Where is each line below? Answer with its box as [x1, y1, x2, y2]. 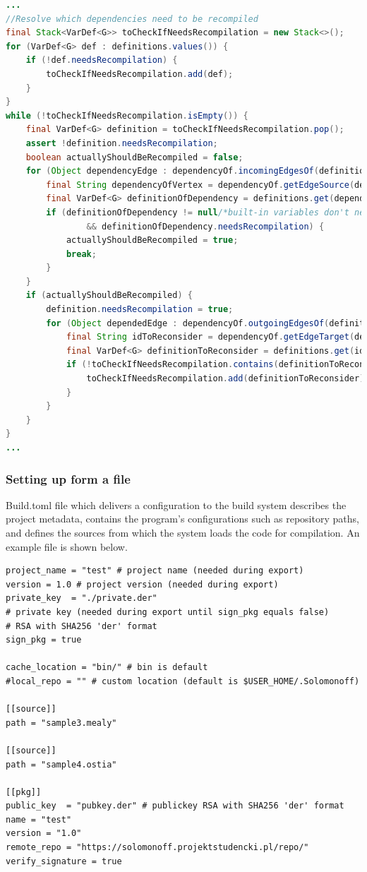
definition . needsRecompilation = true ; [46, 304, 234, 315]
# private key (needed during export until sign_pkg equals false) [6, 607, 330, 617]
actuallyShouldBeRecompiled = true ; [66, 235, 239, 246]
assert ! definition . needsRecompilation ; [25, 138, 218, 148]
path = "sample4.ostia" [6, 759, 117, 770]
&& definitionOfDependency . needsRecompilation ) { [86, 221, 325, 232]
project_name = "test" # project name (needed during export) [6, 566, 304, 576]
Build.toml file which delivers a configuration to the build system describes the [6, 497, 347, 512]
